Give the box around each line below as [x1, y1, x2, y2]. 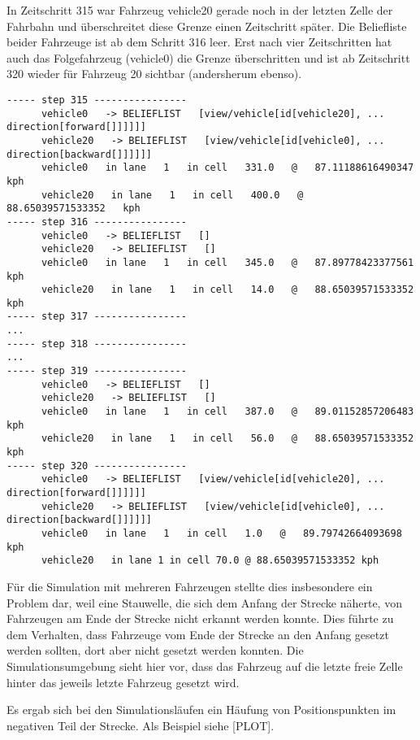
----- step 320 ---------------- [6, 459, 187, 472]
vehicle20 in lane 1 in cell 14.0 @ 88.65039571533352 [41, 284, 414, 296]
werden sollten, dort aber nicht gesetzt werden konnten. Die [6, 642, 304, 659]
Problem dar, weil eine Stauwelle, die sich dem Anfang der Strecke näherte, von [6, 594, 402, 611]
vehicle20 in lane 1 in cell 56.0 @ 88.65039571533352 [41, 433, 414, 445]
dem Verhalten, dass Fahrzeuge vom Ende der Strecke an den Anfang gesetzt [6, 625, 389, 642]
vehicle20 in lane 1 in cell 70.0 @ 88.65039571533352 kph [41, 555, 379, 567]
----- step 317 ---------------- [6, 311, 187, 323]
